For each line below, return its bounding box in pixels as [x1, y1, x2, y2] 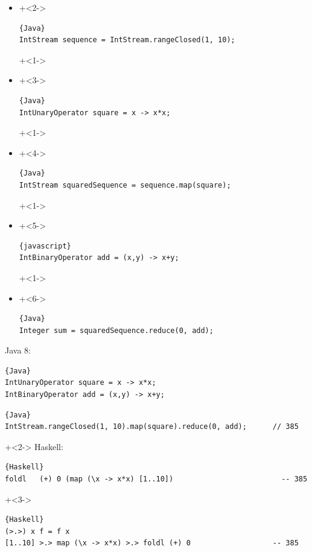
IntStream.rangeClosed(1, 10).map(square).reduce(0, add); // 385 [5, 422, 299, 431]
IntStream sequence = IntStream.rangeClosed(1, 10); [19, 36, 235, 45]
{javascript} [19, 241, 71, 250]
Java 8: [5, 344, 31, 357]
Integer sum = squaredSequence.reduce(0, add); [19, 326, 214, 335]
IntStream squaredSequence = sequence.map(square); [19, 180, 231, 189]
